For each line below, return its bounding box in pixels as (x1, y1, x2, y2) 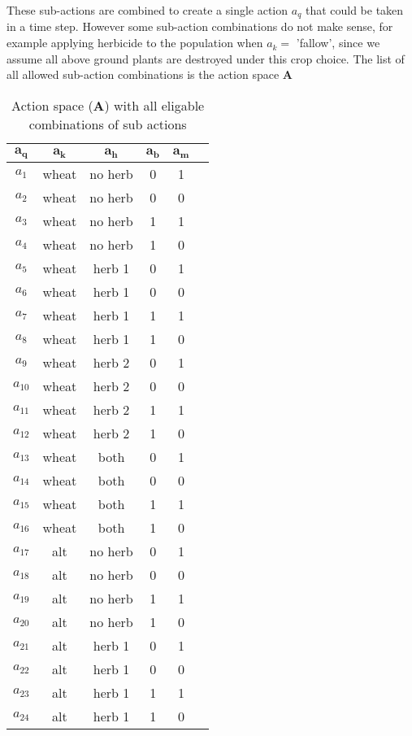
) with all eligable (104, 95, 205, 115)
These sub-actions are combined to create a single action (7, 2, 288, 18)
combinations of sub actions (28, 114, 187, 133)
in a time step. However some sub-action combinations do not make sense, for (7, 18, 393, 35)
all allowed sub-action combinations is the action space (7, 66, 280, 83)
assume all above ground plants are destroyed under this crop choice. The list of (7, 50, 405, 67)
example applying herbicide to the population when (7, 34, 263, 51)
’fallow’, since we (296, 34, 380, 51)
